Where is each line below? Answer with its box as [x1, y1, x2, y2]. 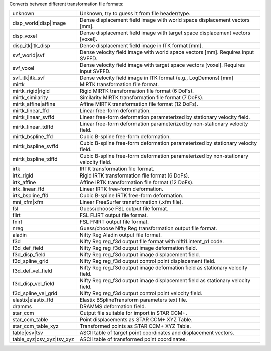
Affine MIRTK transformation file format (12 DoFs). [79, 101, 198, 108]
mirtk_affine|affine [12, 101, 56, 108]
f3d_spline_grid [12, 258, 49, 265]
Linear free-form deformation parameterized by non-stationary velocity [79, 120, 248, 127]
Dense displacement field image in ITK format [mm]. [79, 42, 203, 49]
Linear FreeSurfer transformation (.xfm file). [79, 199, 183, 206]
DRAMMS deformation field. [79, 303, 146, 310]
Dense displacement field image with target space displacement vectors [79, 29, 251, 36]
